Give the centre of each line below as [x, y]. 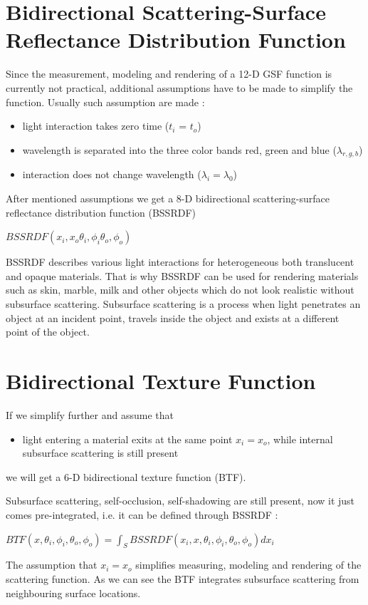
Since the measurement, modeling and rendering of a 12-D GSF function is [169, 74]
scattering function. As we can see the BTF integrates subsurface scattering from [183, 578]
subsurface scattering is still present [100, 453]
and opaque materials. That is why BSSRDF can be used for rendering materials [182, 275]
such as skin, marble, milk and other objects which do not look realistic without [180, 290]
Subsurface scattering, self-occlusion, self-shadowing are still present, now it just [180, 501]
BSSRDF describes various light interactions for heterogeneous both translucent [180, 262]
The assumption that [52, 565]
